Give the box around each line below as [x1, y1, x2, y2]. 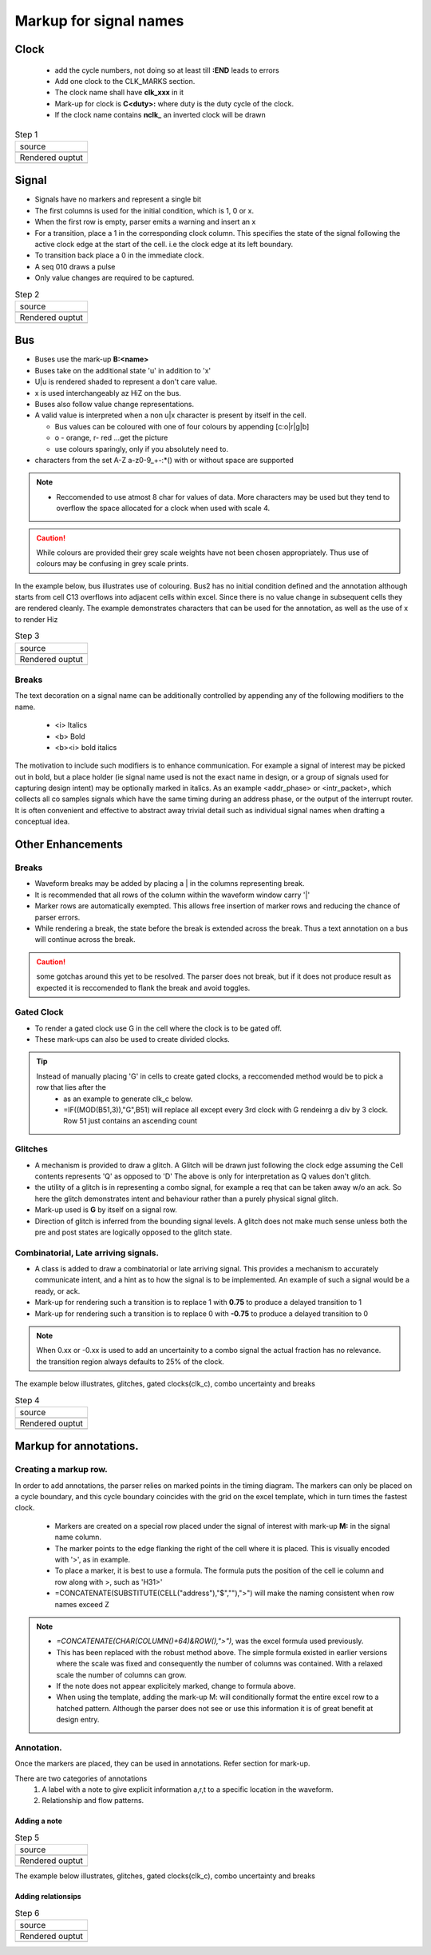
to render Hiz [14, 614, 58, 624]
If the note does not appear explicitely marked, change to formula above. [56, 1681, 296, 1690]
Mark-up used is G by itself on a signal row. [34, 1205, 177, 1215]
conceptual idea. [14, 816, 70, 827]
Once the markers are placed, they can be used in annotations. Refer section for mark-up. [14, 1759, 310, 1769]
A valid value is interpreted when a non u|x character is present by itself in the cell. [34, 410, 307, 420]
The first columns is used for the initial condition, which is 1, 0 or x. [34, 205, 255, 215]
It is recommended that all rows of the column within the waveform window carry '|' [34, 890, 310, 900]
